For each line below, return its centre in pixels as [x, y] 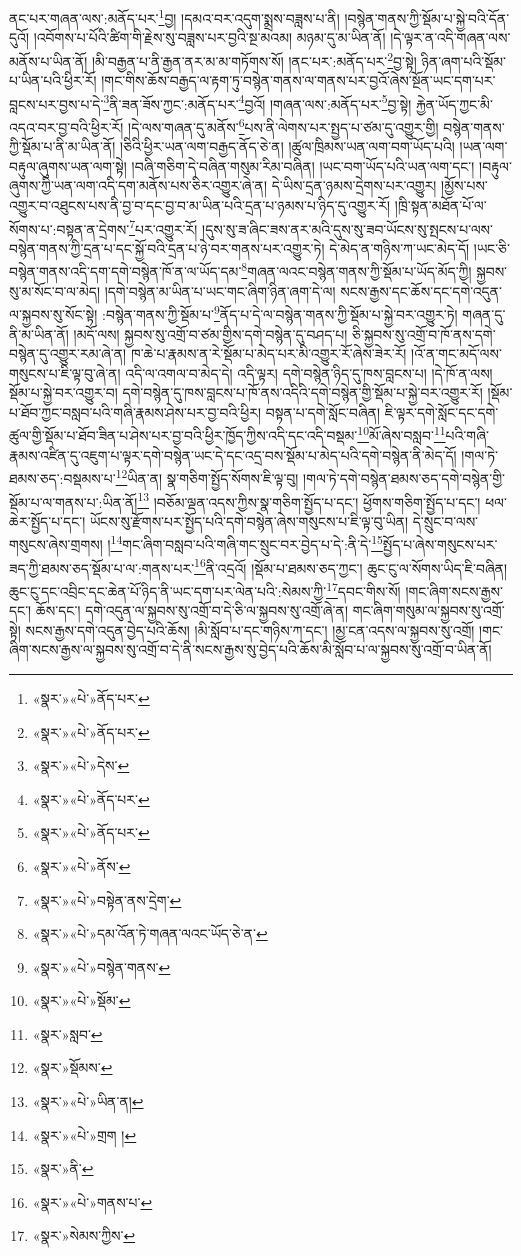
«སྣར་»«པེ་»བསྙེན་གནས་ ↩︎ [101, 966]
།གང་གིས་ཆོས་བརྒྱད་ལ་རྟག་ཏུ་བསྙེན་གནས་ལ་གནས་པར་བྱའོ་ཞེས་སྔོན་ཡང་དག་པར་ [298, 80]
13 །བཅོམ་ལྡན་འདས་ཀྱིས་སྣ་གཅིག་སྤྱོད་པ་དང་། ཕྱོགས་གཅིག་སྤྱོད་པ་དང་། [309, 500]
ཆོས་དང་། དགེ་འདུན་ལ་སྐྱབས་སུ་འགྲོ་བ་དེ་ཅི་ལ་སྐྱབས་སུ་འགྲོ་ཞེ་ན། [192, 610]
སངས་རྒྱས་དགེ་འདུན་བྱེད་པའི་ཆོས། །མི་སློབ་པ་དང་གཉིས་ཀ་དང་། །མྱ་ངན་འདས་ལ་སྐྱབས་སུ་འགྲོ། [250, 629]
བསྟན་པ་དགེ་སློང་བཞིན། [323, 411]
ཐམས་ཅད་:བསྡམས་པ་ [62, 477]
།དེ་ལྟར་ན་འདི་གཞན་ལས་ [450, 37]
